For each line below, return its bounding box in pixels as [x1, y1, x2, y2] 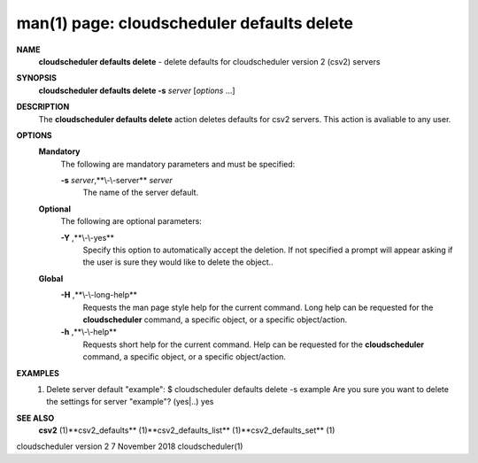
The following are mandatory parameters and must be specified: [60, 158, 296, 169]
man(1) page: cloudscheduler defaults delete [16, 13, 354, 33]
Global [38, 273, 64, 283]
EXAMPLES [16, 367, 59, 378]
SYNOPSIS [16, 73, 58, 83]
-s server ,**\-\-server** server [60, 175, 173, 186]
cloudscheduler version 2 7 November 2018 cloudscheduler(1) [16, 441, 243, 451]
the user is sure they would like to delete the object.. [82, 257, 274, 267]
